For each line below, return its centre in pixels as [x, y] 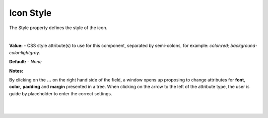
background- [244, 46]
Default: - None [26, 62]
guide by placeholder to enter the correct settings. [61, 93]
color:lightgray [24, 52]
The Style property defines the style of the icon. [58, 28]
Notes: [16, 71]
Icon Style [30, 13]
